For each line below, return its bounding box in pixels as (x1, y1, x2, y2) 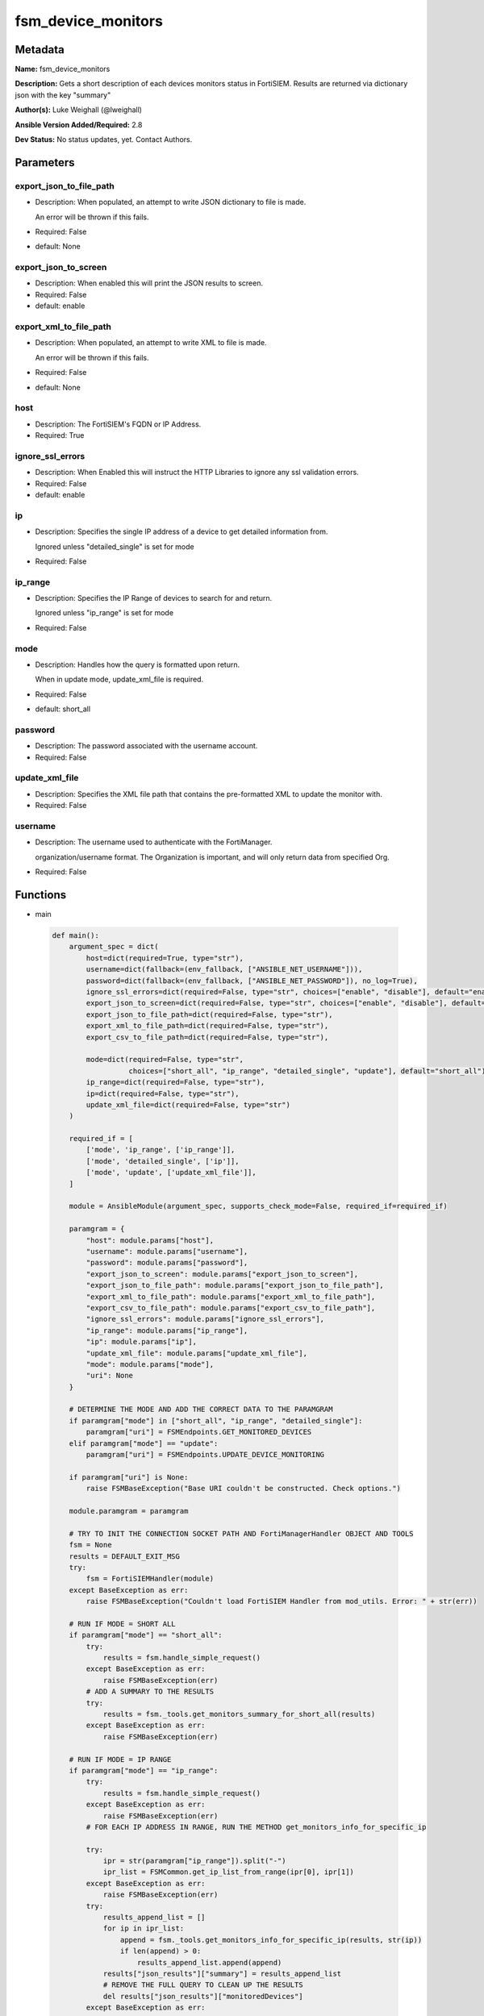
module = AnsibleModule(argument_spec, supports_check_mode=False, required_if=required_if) (69, 1202, 448, 1211)
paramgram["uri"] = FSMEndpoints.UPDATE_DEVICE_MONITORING (86, 1450, 325, 1460)
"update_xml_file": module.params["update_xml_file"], (86, 1348, 308, 1358)
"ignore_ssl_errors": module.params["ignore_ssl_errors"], (86, 1314, 325, 1324)
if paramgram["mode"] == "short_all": (69, 1631, 223, 1640)
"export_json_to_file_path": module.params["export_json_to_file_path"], (86, 1281, 385, 1290)
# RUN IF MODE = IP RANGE (69, 1755, 172, 1764)
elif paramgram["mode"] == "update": (69, 1439, 219, 1447)
